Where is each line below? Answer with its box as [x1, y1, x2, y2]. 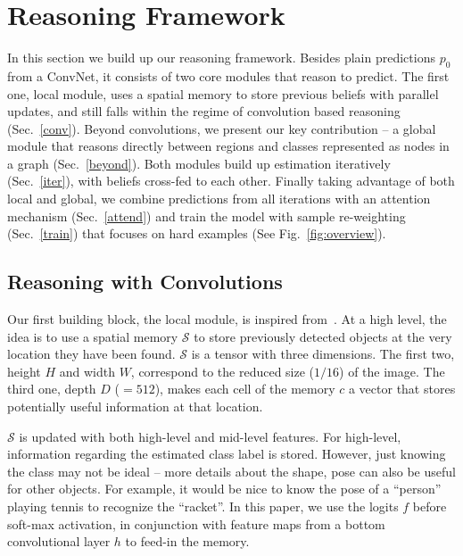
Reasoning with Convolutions [7, 268, 283, 295]
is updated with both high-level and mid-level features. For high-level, [19, 427, 401, 445]
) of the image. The [339, 361, 445, 380]
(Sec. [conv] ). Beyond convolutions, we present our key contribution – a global [7, 119, 436, 137]
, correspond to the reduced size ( [130, 361, 315, 380]
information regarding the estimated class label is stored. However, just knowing [7, 444, 446, 463]
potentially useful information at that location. [7, 397, 263, 416]
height [7, 361, 41, 380]
